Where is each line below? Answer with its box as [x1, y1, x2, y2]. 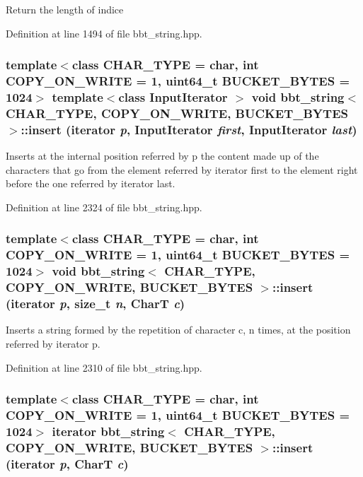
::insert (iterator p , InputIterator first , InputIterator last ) [21, 120, 357, 138]
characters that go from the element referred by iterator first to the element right [6, 162, 358, 177]
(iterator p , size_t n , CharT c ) [6, 295, 185, 312]
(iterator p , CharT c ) [6, 454, 129, 472]
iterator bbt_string [52, 422, 165, 440]
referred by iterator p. [6, 336, 100, 351]
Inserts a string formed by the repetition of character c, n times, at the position [6, 322, 351, 337]
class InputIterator [118, 88, 228, 105]
